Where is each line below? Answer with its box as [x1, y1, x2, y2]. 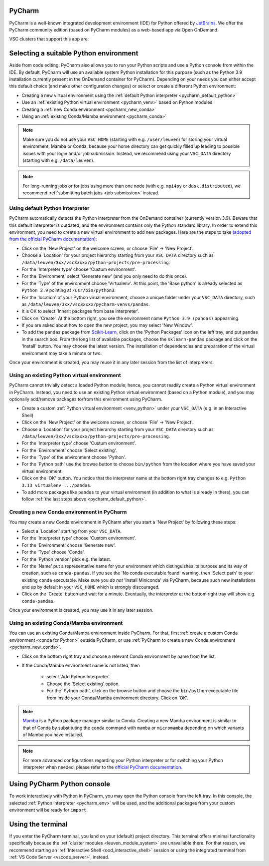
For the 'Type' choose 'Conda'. [21, 549, 85, 555]
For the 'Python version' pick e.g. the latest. [21, 556, 112, 562]
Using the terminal [9, 820, 68, 829]
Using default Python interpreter [9, 205, 90, 212]
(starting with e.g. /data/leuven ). [22, 157, 95, 163]
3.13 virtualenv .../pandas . [21, 482, 92, 488]
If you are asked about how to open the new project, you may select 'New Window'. [21, 322, 193, 328]
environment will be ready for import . [9, 807, 88, 813]
